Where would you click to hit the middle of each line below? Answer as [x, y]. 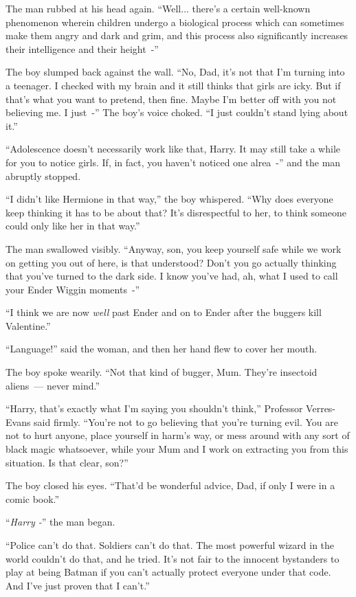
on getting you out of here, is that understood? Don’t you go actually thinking [171, 262]
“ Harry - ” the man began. [60, 522]
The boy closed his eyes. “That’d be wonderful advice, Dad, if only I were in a [170, 485]
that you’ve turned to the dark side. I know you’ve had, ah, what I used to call [172, 276]
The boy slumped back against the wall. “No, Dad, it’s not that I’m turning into [175, 72]
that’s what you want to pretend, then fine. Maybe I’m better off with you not [171, 99]
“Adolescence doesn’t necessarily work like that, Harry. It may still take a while [173, 149]
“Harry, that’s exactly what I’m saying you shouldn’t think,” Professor [154, 408]
